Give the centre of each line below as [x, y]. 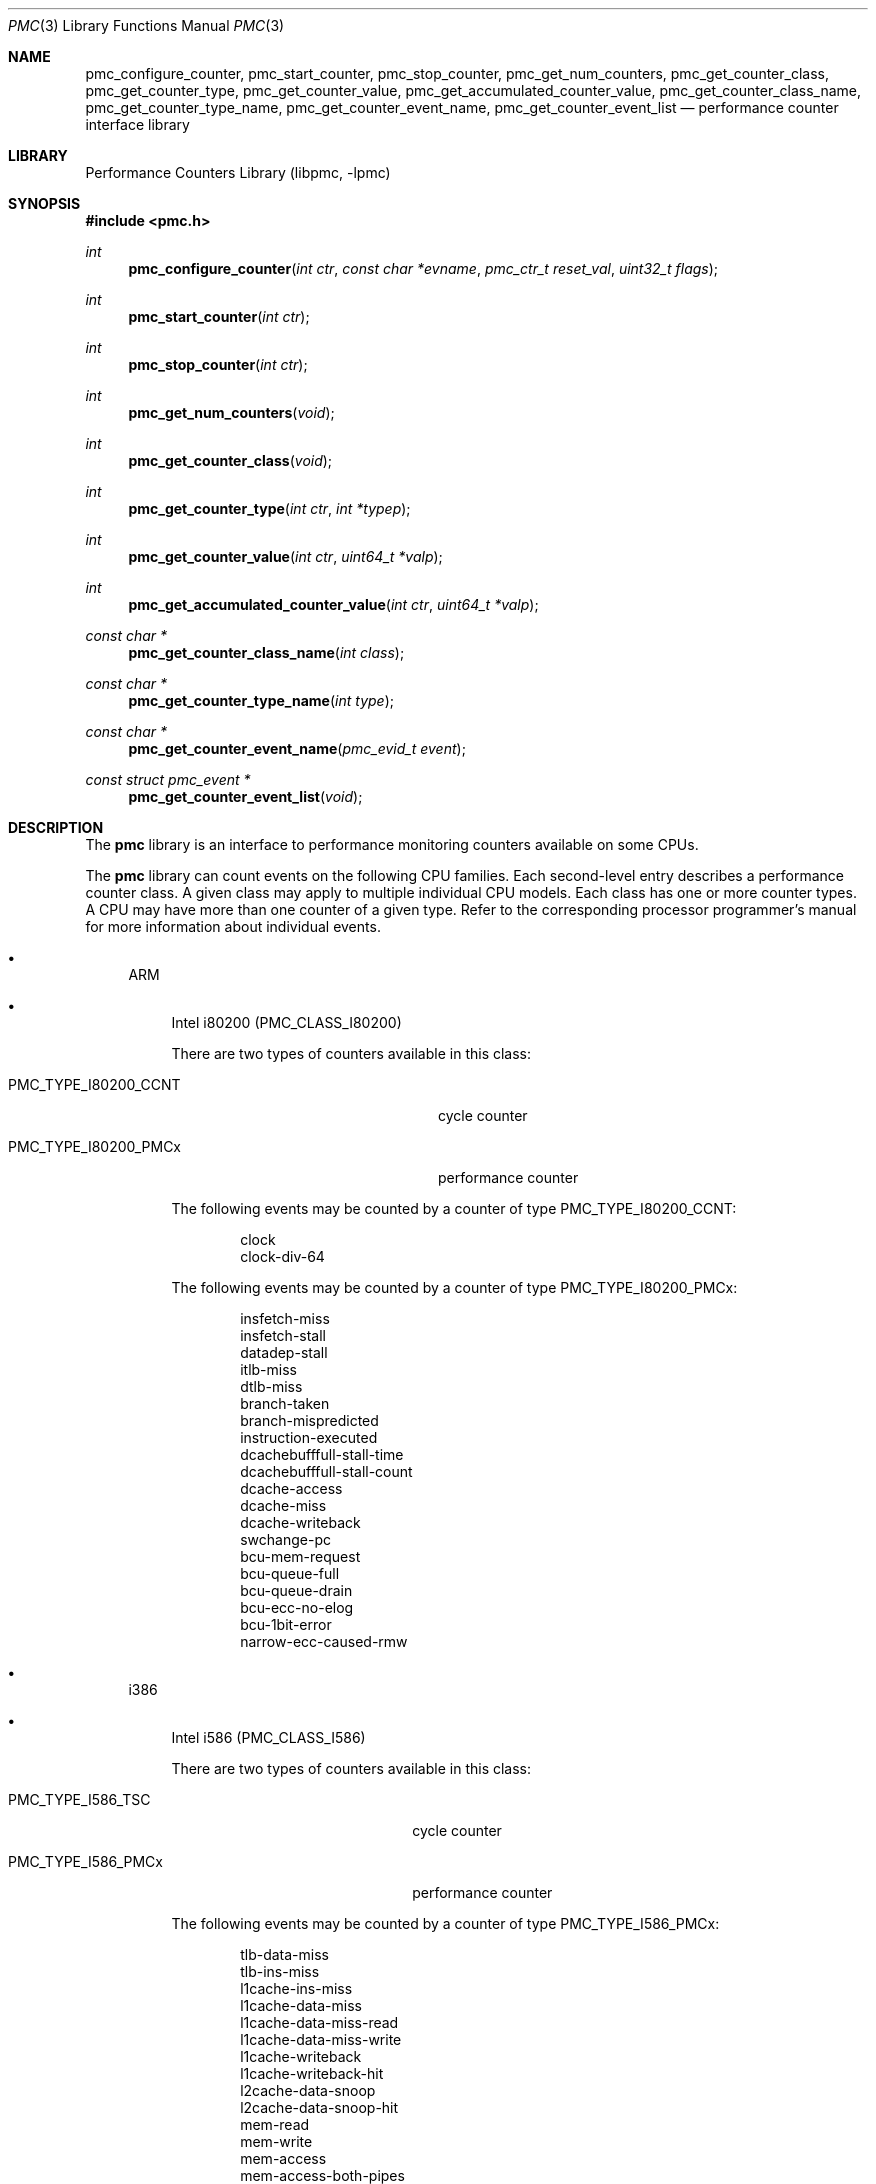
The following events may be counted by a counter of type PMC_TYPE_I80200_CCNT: [454, 1208]
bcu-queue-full [290, 1573]
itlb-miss [268, 1369]
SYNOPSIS [44, 203]
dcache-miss [283, 1505]
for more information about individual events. [233, 926]
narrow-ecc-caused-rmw [324, 1641]
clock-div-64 [282, 1256]
